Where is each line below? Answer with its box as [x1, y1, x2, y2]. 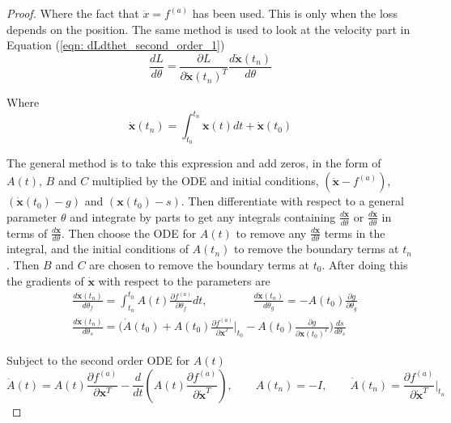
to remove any [236, 224, 307, 241]
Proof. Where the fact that [6, 5, 139, 21]
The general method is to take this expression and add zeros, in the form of [6, 154, 381, 171]
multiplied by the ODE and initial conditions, [91, 172, 319, 189]
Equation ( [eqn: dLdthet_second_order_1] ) [6, 36, 225, 53]
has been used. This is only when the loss [192, 5, 398, 21]
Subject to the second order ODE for [6, 351, 190, 368]
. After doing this [321, 256, 408, 273]
